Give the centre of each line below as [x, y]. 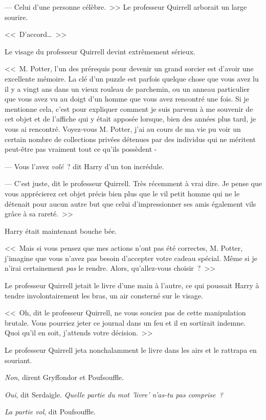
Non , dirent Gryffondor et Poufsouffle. [64, 377]
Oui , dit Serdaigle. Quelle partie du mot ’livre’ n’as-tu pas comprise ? [114, 394]
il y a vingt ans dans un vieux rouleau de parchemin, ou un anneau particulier [127, 88]
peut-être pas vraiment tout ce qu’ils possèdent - [81, 149]
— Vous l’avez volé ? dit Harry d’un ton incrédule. [84, 166]
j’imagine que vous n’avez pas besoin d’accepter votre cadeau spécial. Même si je [131, 258]
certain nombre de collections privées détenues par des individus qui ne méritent [130, 139]
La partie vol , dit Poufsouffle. [50, 412]
